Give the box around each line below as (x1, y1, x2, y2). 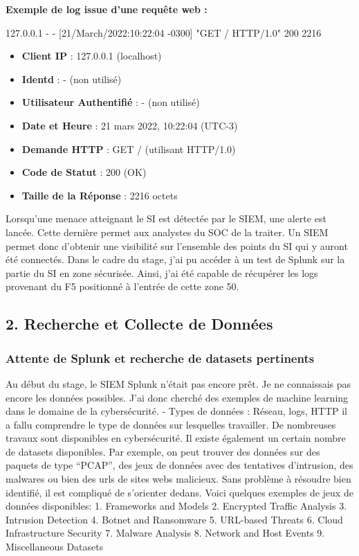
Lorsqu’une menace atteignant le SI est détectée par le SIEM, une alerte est (6, 211, 326, 226)
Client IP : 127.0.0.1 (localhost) (21, 48, 162, 63)
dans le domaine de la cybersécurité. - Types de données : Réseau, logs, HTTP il (6, 404, 347, 418)
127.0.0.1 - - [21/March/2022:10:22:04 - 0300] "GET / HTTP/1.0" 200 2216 (6, 25, 322, 39)
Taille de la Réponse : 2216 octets (21, 188, 178, 202)
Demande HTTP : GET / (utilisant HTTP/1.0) (21, 141, 236, 156)
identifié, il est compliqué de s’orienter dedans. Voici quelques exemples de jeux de (6, 485, 353, 499)
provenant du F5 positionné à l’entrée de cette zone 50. (6, 279, 239, 294)
